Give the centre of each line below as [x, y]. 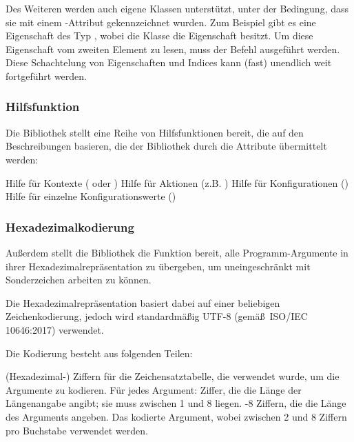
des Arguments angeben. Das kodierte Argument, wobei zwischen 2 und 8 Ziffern [176, 416]
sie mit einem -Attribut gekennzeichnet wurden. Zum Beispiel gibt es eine [161, 22]
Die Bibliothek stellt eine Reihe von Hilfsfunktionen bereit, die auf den [155, 132]
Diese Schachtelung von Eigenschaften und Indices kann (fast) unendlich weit [169, 62]
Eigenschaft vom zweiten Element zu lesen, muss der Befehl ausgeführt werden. [173, 49]
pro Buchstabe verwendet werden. [77, 430]
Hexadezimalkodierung [70, 227]
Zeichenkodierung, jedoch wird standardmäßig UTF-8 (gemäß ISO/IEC [157, 316]
